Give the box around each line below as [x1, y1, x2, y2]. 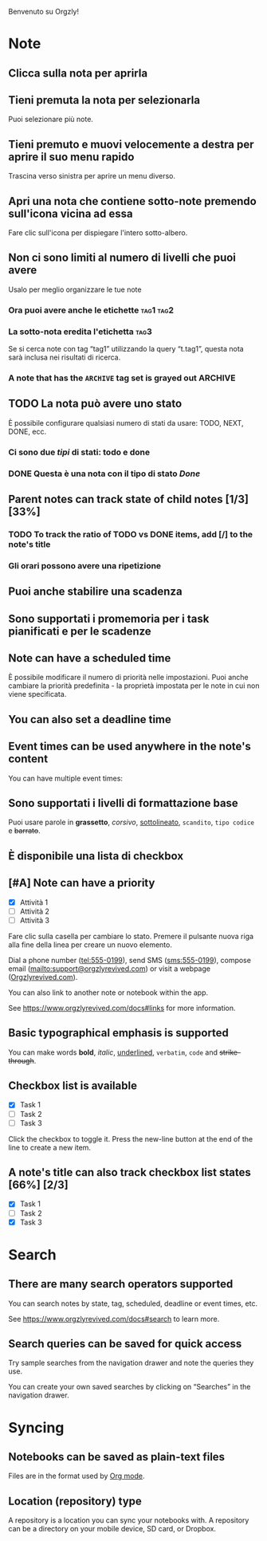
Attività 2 [19, 906, 49, 916]
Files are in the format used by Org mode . [8, 1471, 145, 1481]
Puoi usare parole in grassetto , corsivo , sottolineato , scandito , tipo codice [8, 817, 255, 828]
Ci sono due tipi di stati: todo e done [8, 446, 150, 458]
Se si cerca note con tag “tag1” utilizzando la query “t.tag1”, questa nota [8, 344, 245, 354]
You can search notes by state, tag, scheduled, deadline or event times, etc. [8, 1299, 257, 1308]
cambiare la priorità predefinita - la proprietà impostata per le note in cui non [8, 681, 260, 690]
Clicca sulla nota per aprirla [8, 66, 148, 80]
